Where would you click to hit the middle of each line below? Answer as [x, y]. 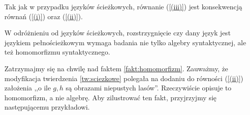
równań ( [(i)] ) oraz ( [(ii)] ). [44, 16]
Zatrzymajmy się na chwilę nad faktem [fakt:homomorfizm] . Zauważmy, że [116, 68]
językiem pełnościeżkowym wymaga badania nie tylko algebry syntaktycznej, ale [125, 42]
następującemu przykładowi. [47, 107]
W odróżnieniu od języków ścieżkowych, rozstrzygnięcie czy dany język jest [118, 33]
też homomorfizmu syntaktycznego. [57, 52]
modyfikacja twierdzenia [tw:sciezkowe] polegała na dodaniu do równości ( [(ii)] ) [124, 78]
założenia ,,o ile [28, 88]
